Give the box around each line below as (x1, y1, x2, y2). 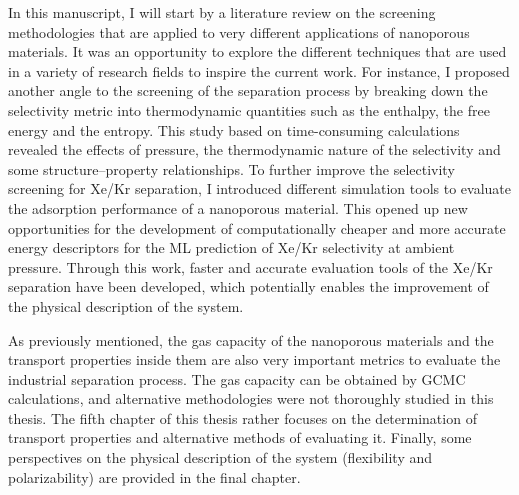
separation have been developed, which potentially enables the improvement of (8, 276, 489, 297)
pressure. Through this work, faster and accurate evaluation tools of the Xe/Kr (8, 256, 493, 277)
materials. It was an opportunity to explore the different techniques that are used (8, 41, 507, 62)
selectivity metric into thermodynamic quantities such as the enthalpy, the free (8, 99, 490, 120)
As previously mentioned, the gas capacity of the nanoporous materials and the (8, 329, 494, 350)
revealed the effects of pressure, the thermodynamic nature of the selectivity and (8, 139, 501, 160)
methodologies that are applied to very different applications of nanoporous (8, 21, 470, 42)
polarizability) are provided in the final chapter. (8, 466, 301, 487)
